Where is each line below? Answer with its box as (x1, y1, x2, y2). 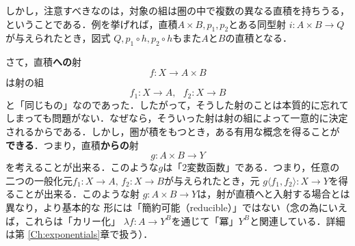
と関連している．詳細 (249, 213, 345, 228)
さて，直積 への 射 (5, 55, 82, 69)
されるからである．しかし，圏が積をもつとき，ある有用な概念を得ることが (5, 124, 340, 139)
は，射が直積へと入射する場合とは (197, 187, 350, 201)
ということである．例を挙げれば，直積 (5, 16, 178, 31)
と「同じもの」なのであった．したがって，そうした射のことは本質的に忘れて (5, 97, 349, 111)
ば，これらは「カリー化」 (5, 213, 120, 228)
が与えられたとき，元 (163, 173, 260, 187)
